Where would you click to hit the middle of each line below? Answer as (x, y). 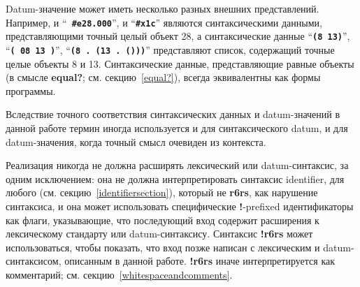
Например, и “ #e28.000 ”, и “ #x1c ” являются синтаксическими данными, (164, 22)
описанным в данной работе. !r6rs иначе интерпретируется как (200, 261)
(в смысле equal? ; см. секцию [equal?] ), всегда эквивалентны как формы (163, 77)
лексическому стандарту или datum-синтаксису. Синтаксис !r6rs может (159, 234)
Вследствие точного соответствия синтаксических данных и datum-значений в (173, 114)
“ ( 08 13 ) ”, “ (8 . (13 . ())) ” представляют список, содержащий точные (170, 49)
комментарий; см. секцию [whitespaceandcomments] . (119, 274)
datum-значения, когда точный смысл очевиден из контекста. (136, 141)
